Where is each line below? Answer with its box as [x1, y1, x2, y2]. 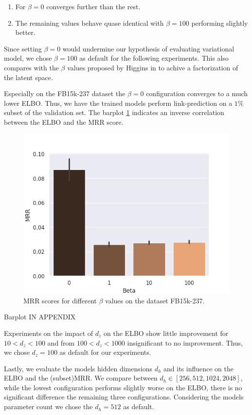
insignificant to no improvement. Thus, [127, 337, 243, 348]
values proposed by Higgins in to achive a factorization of [67, 62, 238, 72]
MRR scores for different [23, 295, 97, 305]
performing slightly [191, 17, 248, 28]
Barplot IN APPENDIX [4, 312, 76, 322]
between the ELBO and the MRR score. [4, 116, 124, 127]
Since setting [4, 43, 42, 53]
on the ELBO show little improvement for [104, 328, 229, 338]
